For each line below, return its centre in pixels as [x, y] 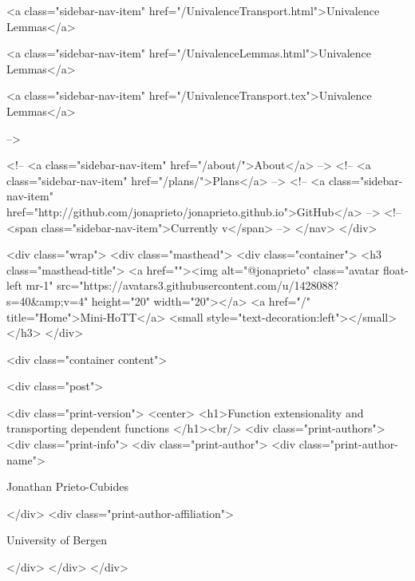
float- [395, 269]
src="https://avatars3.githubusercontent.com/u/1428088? [198, 285]
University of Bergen [57, 540]
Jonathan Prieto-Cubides [67, 486]
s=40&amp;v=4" [47, 300]
